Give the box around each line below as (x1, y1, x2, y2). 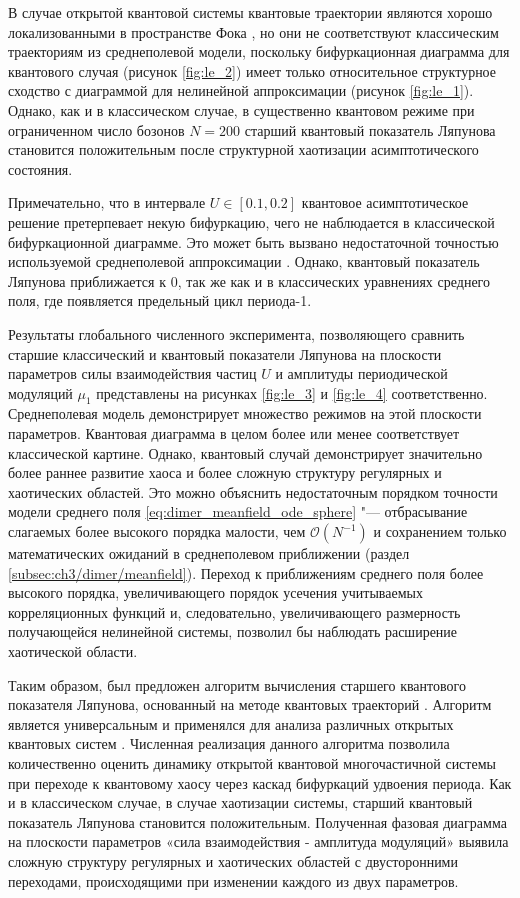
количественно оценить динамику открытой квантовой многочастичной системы (8, 752, 496, 773)
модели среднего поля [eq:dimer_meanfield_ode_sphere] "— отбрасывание (8, 501, 468, 522)
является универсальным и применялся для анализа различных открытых (8, 713, 454, 734)
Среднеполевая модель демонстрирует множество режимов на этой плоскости (8, 403, 482, 424)
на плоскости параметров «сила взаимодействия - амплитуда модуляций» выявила (8, 831, 509, 852)
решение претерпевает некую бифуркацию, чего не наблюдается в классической (8, 211, 495, 232)
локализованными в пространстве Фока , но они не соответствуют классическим (8, 21, 499, 42)
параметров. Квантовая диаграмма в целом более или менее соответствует (8, 423, 460, 444)
